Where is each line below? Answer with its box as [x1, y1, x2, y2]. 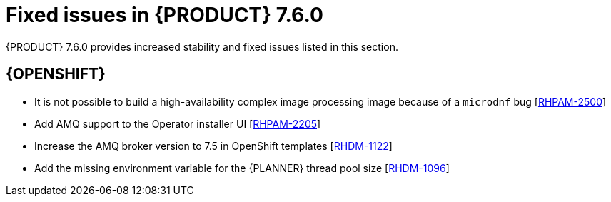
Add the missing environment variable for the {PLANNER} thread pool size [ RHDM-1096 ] [34, 161, 450, 174]
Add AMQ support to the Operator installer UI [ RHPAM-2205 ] [34, 117, 321, 130]
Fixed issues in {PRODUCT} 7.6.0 [6, 3, 323, 27]
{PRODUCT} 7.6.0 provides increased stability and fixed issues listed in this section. [6, 40, 398, 53]
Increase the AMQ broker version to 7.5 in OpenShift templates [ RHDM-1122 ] [34, 139, 393, 152]
